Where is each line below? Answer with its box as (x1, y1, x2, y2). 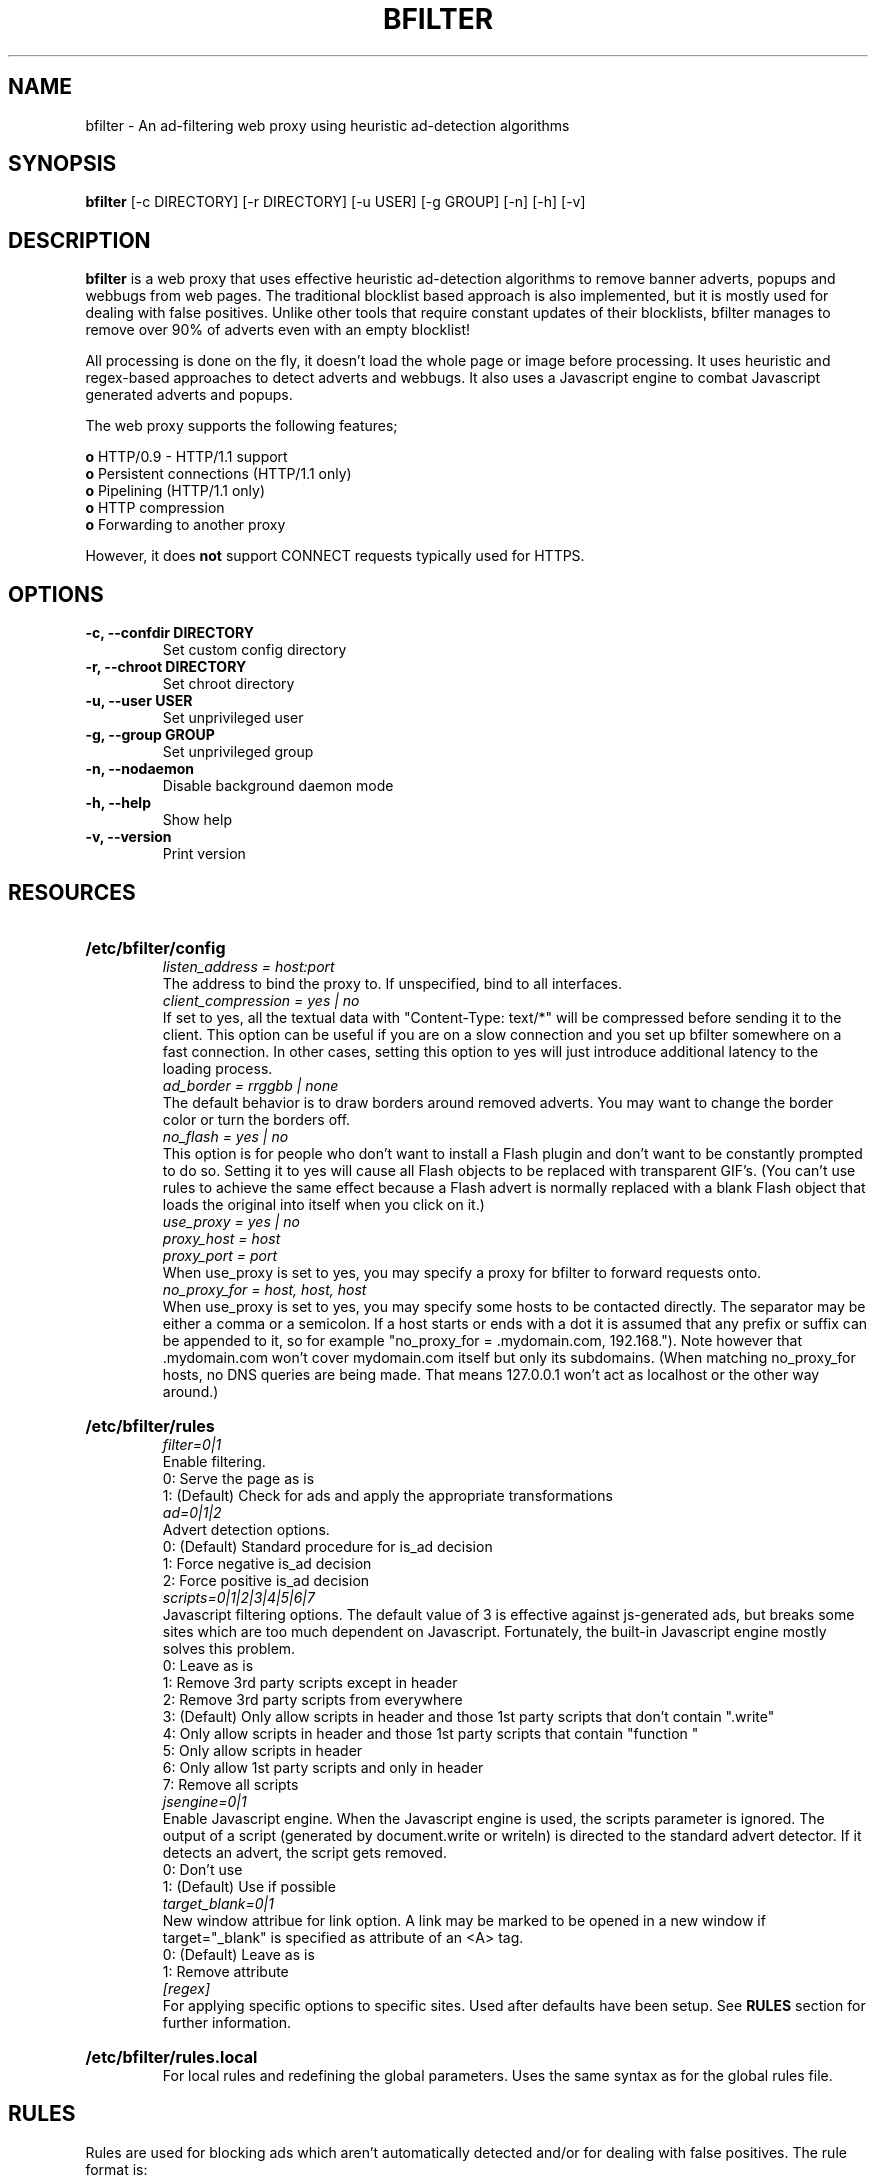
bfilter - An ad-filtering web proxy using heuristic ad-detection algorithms (85, 116, 570, 134)
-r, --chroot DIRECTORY (85, 658, 247, 676)
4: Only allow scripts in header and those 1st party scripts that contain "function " (162, 1724, 699, 1742)
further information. (162, 2013, 292, 2031)
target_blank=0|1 (162, 1894, 274, 1912)
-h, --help (85, 794, 151, 812)
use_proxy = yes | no (162, 1212, 300, 1230)
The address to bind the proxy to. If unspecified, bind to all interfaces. (162, 974, 623, 992)
